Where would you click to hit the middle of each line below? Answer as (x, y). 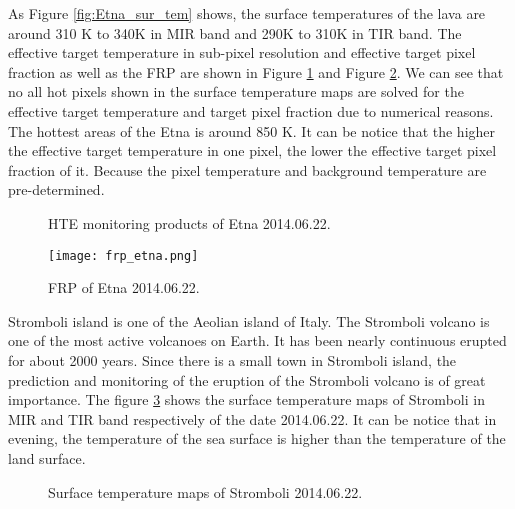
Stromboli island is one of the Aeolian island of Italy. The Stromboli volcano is (249, 320)
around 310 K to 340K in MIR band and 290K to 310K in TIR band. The (235, 32)
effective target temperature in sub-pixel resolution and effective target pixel (242, 52)
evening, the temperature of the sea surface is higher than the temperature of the (257, 438)
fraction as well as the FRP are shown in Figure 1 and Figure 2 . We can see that (256, 71)
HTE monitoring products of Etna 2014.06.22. (189, 222)
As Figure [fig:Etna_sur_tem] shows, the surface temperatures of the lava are (247, 13)
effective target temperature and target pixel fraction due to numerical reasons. (251, 110)
